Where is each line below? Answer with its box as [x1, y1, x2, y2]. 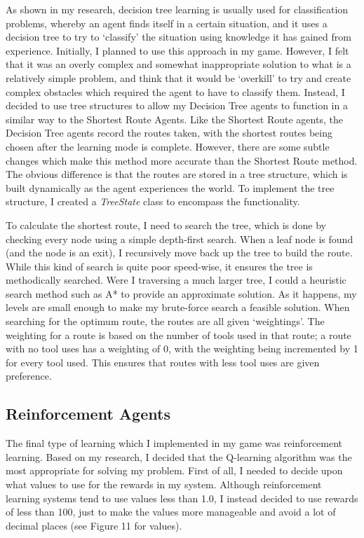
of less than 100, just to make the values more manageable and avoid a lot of [6, 504, 336, 519]
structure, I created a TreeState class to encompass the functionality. [6, 194, 300, 209]
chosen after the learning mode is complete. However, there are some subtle [6, 139, 330, 153]
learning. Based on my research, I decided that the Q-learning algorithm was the [6, 449, 352, 464]
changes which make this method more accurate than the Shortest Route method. [6, 153, 358, 167]
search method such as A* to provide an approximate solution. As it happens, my [6, 286, 357, 301]
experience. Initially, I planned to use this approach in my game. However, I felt [6, 43, 349, 57]
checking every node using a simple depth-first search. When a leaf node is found [6, 231, 353, 246]
